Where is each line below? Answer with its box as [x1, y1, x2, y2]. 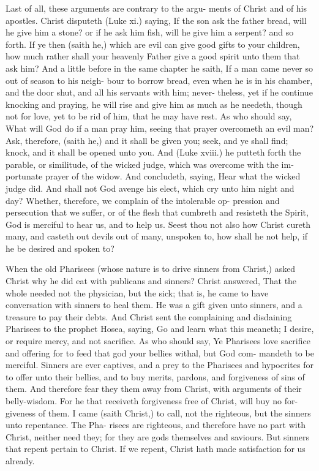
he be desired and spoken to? [6, 241, 114, 254]
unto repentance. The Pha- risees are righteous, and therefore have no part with [6, 418, 306, 431]
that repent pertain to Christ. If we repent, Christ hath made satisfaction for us [6, 442, 306, 455]
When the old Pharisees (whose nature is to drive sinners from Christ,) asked [6, 262, 296, 275]
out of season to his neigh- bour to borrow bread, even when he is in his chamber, [6, 73, 313, 86]
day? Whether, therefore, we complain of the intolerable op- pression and [6, 194, 280, 206]
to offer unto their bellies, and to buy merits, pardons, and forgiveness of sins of [6, 370, 305, 383]
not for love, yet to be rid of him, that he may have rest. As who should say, [6, 110, 292, 122]
